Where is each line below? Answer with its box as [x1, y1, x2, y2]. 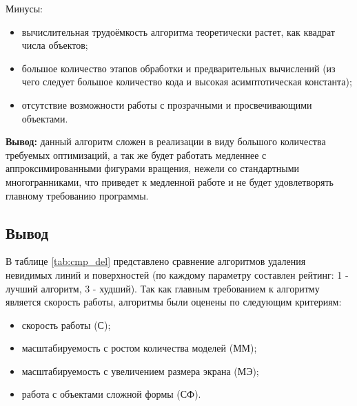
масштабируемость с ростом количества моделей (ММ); [21, 341, 257, 355]
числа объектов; [21, 38, 88, 52]
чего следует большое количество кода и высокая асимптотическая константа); [21, 74, 352, 89]
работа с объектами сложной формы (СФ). [21, 387, 201, 401]
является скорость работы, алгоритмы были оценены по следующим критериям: [6, 295, 342, 309]
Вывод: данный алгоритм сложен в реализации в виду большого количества [6, 134, 326, 149]
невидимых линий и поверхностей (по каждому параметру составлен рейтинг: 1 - [6, 267, 349, 281]
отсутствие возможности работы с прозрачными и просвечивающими [21, 97, 312, 111]
